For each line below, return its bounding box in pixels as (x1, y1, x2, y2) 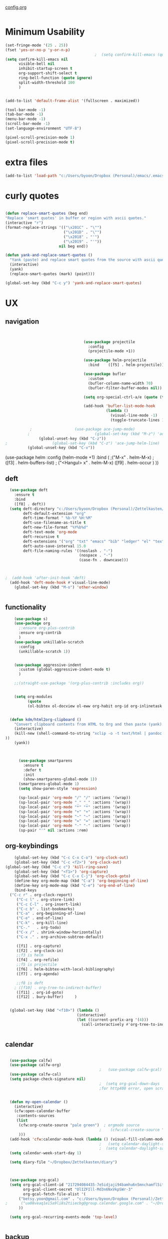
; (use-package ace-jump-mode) (29, 427, 135, 432)
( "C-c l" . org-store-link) (16, 897, 75, 902)
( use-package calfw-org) (9, 1062, 61, 1068)
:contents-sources (16, 1114, 55, 1119)
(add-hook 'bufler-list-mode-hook (83, 403, 155, 408)
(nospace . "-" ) (79, 553, 113, 558)
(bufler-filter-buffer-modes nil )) (87, 385, 162, 390)
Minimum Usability (5, 26, 85, 38)
